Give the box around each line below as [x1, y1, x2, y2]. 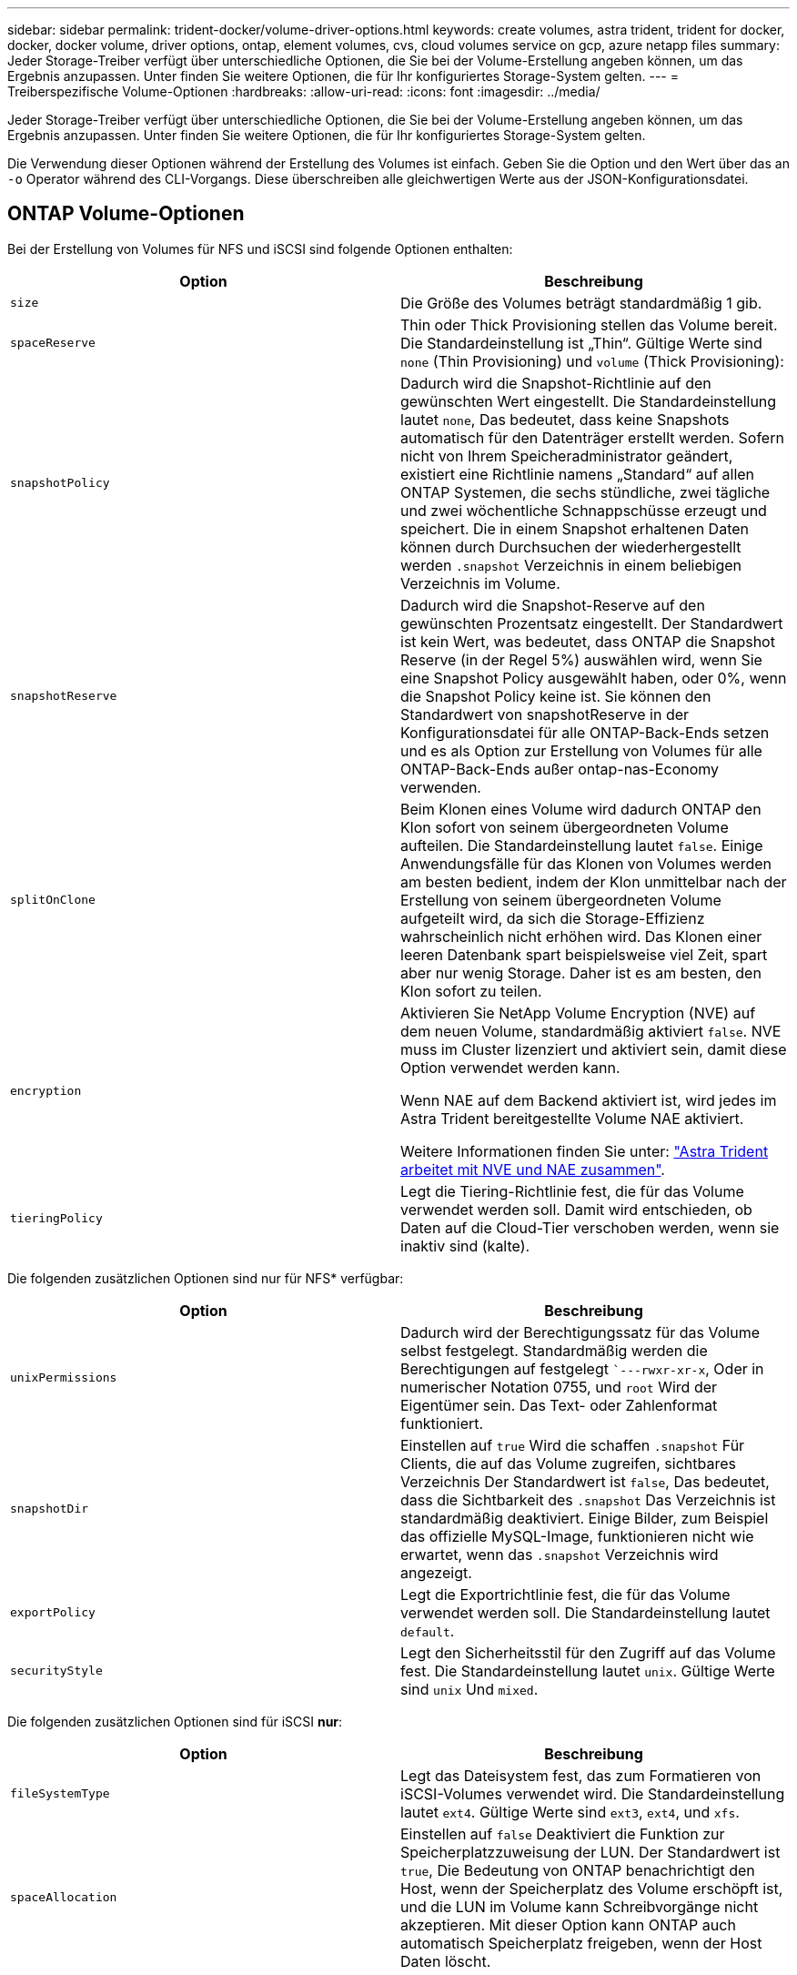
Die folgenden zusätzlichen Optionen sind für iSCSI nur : [7, 1713, 343, 1729]
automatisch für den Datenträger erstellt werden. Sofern [400, 428, 784, 447]
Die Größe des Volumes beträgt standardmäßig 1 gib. [400, 293, 762, 312]
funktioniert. [400, 1413, 484, 1433]
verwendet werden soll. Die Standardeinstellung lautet [400, 1603, 771, 1622]
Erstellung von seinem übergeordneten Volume [400, 890, 721, 909]
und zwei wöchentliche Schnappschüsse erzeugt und [400, 501, 767, 520]
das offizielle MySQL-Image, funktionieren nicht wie [400, 1526, 754, 1545]
